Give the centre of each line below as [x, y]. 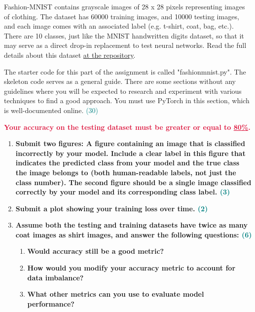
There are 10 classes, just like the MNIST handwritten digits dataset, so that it [124, 35]
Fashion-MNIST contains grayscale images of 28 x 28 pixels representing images [125, 6]
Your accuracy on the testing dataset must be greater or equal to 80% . [127, 127]
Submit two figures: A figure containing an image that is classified [130, 143]
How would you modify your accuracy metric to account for [131, 268]
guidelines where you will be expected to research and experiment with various [123, 91]
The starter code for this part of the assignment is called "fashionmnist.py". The [125, 71]
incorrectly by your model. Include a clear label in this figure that [130, 153]
